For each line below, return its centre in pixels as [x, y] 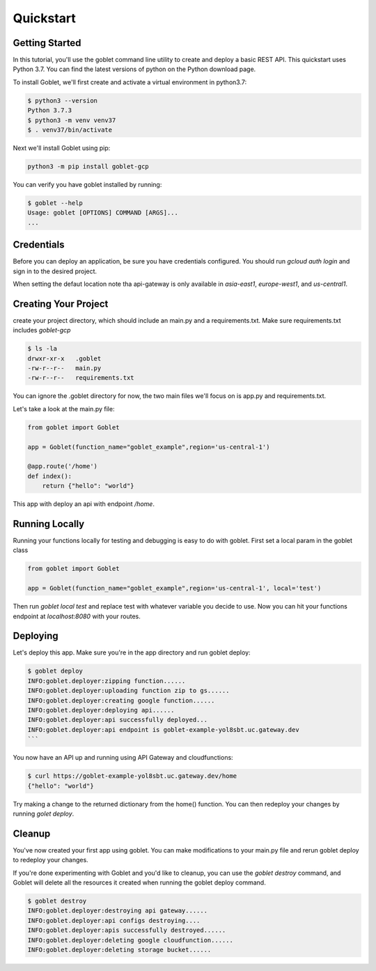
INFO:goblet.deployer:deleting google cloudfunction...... [130, 940]
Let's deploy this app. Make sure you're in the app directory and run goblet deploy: [132, 652]
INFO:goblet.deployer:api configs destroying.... [114, 920]
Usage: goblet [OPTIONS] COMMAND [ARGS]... [103, 213]
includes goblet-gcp [42, 330]
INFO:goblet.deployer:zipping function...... [107, 681]
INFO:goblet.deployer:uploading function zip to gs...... [128, 691]
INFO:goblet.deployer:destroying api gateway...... [118, 911]
